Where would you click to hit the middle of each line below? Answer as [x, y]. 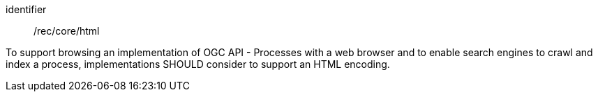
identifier [26, 9]
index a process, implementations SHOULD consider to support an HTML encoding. [198, 64]
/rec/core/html [67, 31]
